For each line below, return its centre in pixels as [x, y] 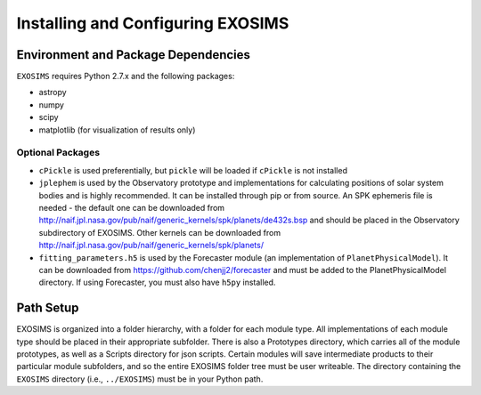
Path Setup [48, 308]
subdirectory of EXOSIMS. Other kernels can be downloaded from [159, 232]
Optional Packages [58, 153]
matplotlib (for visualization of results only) [117, 130]
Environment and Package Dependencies [134, 55]
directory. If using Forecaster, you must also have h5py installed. [157, 282]
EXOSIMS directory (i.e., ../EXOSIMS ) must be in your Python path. [140, 379]
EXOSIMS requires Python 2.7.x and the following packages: [126, 77]
